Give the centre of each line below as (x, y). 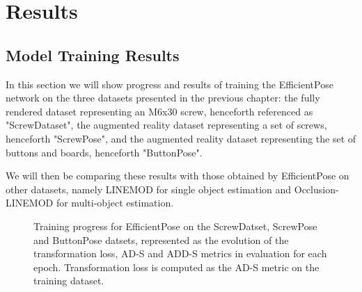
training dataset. (69, 281)
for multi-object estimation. (115, 203)
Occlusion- (316, 189)
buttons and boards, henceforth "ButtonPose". (104, 152)
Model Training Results (93, 55)
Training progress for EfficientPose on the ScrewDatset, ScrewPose (175, 226)
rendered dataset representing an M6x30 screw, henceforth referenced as (159, 111)
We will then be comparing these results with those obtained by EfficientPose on (178, 176)
